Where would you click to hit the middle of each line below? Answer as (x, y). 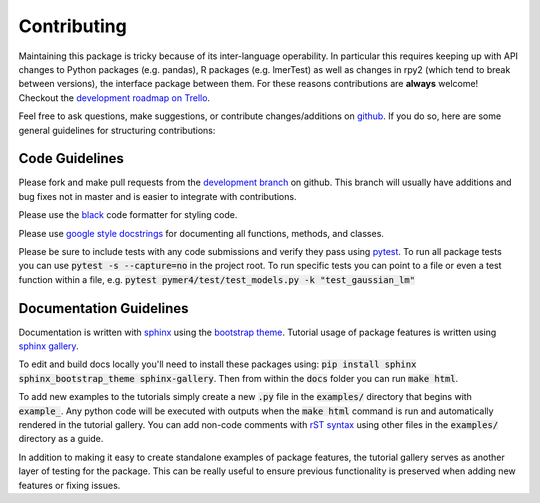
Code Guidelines (71, 158)
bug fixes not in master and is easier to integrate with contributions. (157, 196)
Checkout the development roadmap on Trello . (114, 97)
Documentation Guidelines (103, 308)
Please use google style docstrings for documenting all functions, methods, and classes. (201, 233)
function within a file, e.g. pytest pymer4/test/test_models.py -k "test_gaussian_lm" (216, 279)
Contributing (72, 26)
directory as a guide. (61, 439)
